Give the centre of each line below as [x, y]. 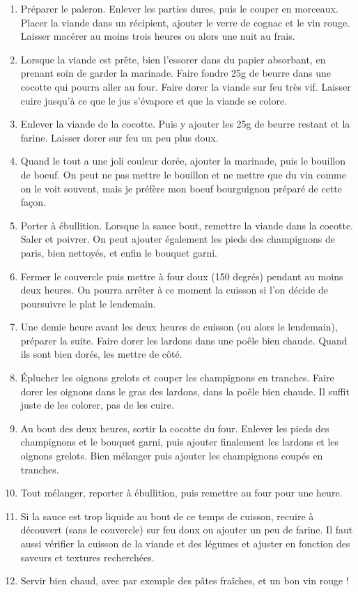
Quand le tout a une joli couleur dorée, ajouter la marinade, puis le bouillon [183, 161]
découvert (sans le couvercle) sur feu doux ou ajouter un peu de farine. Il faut [187, 530]
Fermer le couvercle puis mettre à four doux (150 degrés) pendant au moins [182, 276]
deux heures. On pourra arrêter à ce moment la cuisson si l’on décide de [174, 290]
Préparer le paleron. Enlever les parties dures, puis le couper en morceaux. [179, 8]
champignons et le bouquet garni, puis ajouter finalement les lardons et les [180, 442]
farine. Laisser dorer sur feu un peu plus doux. [119, 137]
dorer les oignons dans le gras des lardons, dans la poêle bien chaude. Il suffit [185, 391]
